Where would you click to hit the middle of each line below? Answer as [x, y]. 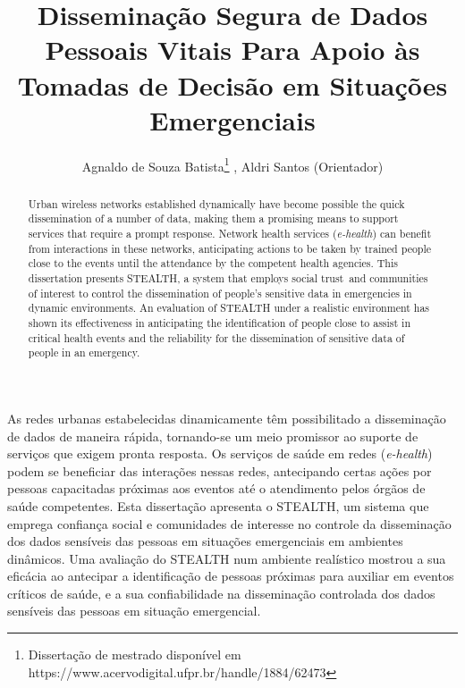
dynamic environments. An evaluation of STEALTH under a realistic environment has [229, 308]
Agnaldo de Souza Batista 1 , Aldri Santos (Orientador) [232, 164]
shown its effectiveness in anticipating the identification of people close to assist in [220, 322]
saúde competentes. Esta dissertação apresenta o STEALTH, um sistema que [218, 505]
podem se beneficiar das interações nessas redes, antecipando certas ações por [220, 470]
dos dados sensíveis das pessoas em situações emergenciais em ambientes [205, 541]
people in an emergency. [84, 352]
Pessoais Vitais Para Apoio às [232, 50]
